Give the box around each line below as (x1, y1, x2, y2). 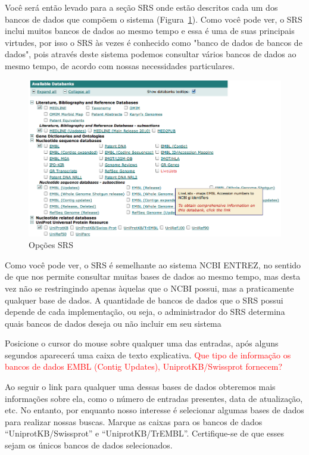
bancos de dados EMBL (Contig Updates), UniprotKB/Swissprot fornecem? (5, 360, 283, 373)
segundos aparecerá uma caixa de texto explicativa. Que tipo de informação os (5, 348, 291, 361)
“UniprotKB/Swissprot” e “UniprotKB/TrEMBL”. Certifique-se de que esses (5, 427, 285, 439)
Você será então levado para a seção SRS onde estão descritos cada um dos (5, 1, 278, 13)
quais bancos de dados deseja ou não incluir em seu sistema (5, 317, 221, 329)
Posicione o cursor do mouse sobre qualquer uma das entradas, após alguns (5, 337, 279, 349)
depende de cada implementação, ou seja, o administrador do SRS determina (5, 305, 285, 318)
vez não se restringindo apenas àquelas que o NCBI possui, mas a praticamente (5, 281, 294, 294)
